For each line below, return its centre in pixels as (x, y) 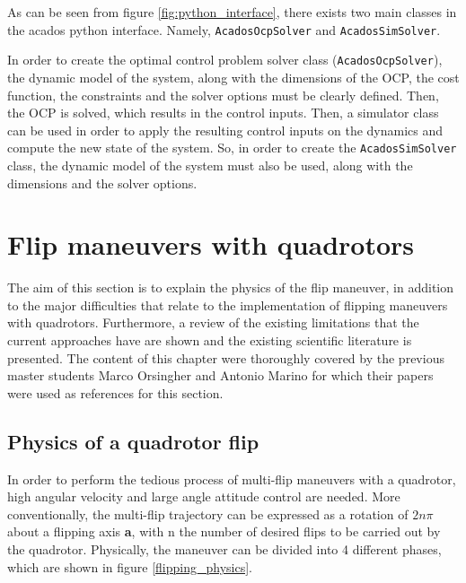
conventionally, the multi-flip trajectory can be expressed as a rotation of (208, 513)
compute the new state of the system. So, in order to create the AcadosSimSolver (232, 148)
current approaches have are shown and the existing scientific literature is (210, 340)
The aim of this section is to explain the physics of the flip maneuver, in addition (231, 287)
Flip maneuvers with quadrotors (211, 244)
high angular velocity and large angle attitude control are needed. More (204, 496)
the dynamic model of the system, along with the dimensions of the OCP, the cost (233, 77)
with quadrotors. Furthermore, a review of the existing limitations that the (213, 322)
